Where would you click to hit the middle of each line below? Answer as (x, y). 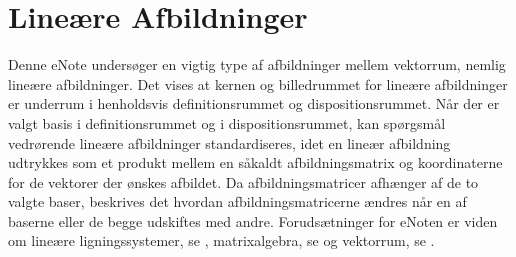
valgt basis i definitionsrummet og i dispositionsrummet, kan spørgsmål (227, 122)
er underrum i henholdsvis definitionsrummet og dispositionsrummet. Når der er (254, 103)
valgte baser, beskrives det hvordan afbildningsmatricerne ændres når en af (237, 201)
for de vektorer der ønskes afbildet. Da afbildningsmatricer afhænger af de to (243, 181)
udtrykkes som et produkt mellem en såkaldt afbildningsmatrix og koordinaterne (255, 162)
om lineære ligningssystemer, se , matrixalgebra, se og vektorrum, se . (221, 240)
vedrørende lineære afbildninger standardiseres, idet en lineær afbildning (229, 142)
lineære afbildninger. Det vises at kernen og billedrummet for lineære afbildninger (258, 83)
